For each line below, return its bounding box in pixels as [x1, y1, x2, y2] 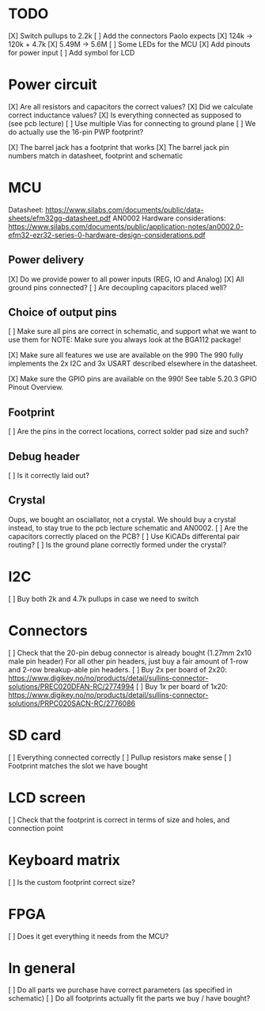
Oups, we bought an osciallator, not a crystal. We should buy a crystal [8, 515, 236, 524]
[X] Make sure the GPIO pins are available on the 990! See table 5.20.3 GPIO [8, 374, 257, 384]
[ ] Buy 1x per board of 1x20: [135, 681, 228, 691]
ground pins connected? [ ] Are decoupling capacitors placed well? [8, 282, 227, 292]
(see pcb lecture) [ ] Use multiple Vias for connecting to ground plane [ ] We [8, 118, 256, 128]
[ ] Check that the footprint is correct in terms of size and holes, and [8, 814, 230, 825]
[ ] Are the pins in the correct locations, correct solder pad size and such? [8, 427, 249, 436]
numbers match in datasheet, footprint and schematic [8, 151, 184, 160]
